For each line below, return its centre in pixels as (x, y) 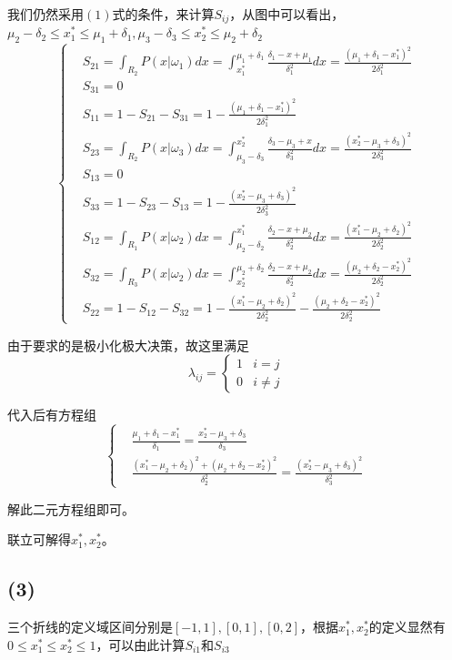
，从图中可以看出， (287, 14)
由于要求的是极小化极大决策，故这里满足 (128, 345)
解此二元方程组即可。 (71, 508)
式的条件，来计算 (163, 14)
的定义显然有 (407, 627)
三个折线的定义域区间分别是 (90, 627)
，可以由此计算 (141, 644)
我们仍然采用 (45, 14)
